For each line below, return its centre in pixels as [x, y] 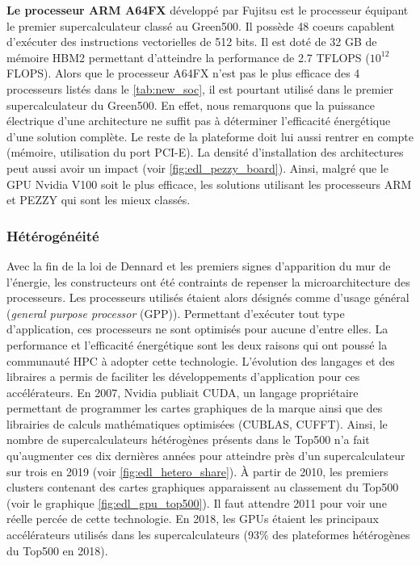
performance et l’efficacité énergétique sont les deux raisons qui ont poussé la [197, 344]
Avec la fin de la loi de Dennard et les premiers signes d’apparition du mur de [199, 265]
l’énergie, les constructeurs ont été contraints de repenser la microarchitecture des [208, 281]
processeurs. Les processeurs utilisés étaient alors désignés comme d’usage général [208, 297]
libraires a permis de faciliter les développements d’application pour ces [183, 377]
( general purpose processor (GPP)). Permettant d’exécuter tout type [176, 313]
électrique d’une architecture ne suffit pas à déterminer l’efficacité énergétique [199, 121]
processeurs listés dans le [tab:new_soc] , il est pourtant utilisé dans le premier [200, 88]
